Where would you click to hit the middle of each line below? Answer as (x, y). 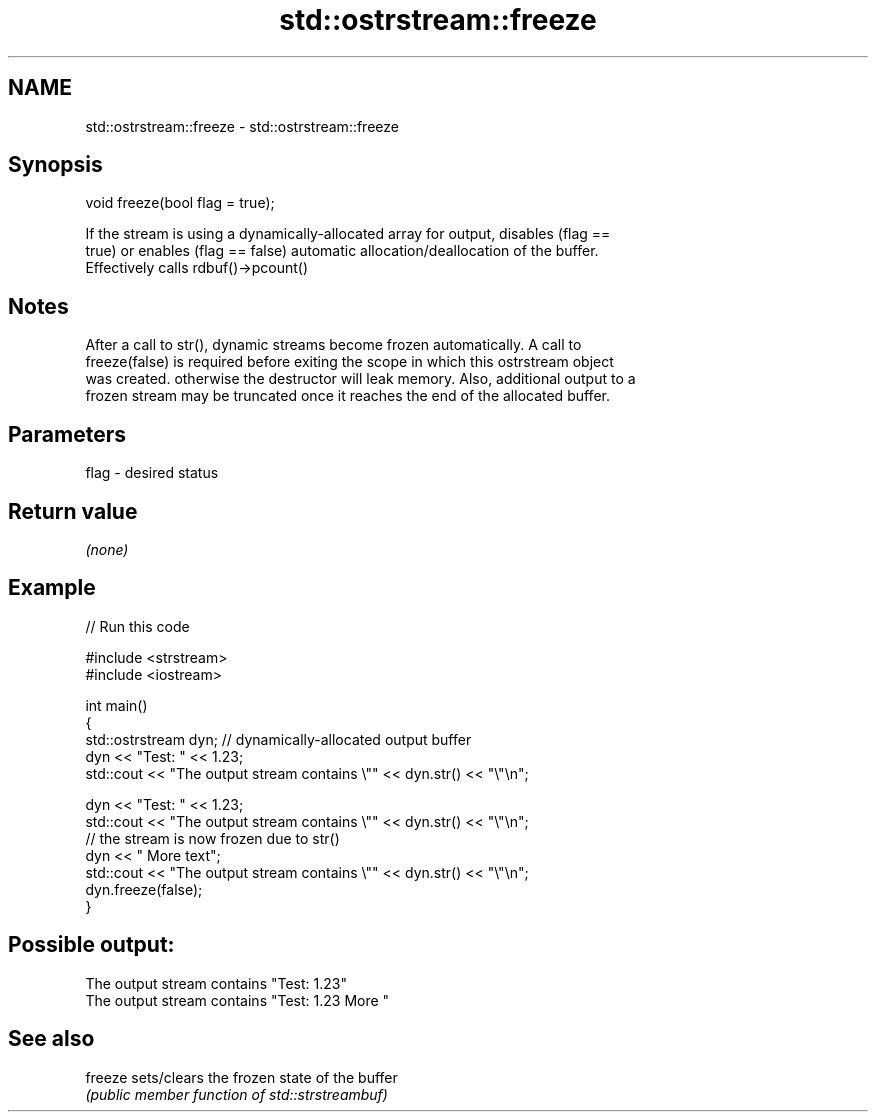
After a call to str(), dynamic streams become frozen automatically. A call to (333, 345)
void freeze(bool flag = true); (180, 203)
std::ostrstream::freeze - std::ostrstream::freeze (242, 126)
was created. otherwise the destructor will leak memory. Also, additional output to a (360, 379)
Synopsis (55, 165)
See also (51, 1039)
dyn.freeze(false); (144, 889)
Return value (73, 511)
